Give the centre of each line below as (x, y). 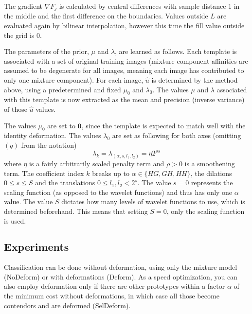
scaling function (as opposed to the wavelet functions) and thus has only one (118, 192)
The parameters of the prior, (46, 51)
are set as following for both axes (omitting (177, 135)
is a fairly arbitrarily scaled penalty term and (97, 163)
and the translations (65, 183)
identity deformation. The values (53, 135)
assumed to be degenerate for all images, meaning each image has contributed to (124, 70)
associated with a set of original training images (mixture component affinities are (126, 61)
